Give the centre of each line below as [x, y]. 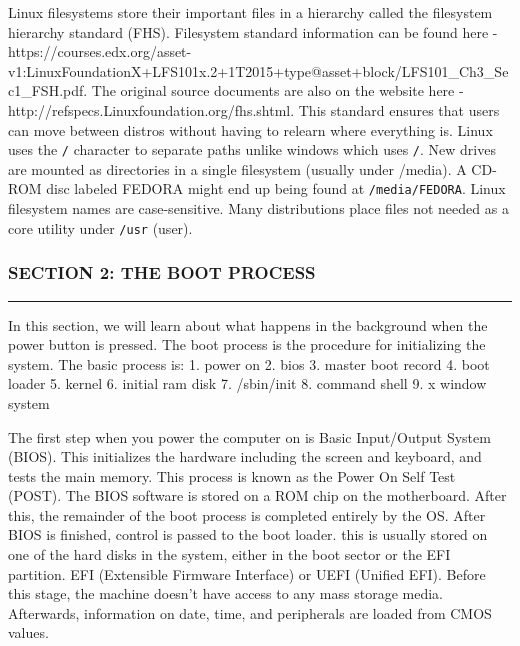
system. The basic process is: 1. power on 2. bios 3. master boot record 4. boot [249, 363]
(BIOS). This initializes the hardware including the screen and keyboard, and [245, 456]
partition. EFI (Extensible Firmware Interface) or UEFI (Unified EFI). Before [247, 573]
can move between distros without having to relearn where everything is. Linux [250, 129]
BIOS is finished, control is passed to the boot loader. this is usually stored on [248, 534]
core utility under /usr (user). [100, 227]
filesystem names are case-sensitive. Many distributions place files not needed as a [258, 208]
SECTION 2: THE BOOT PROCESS [162, 272]
